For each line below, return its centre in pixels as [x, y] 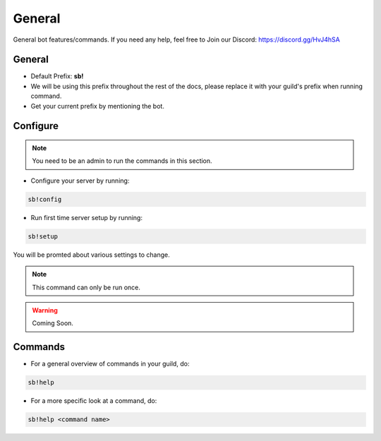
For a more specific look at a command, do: [94, 401]
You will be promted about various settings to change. [91, 255]
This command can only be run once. [86, 287]
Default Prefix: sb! [57, 76]
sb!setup [43, 236]
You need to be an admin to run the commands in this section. [122, 161]
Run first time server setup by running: [86, 217]
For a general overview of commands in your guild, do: [110, 364]
